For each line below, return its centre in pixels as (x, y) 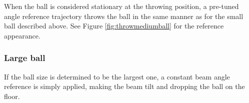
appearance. (22, 35)
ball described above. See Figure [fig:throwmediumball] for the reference (114, 26)
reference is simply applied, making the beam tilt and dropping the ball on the (124, 86)
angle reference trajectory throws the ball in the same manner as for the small (124, 16)
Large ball (25, 58)
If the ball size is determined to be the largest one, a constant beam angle (117, 76)
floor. (12, 96)
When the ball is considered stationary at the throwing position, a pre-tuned (121, 6)
